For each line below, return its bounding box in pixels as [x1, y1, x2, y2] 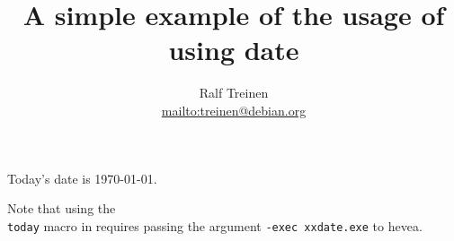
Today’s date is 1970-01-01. [7, 168, 157, 187]
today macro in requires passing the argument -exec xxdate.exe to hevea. [7, 216, 423, 235]
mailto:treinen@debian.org [161, 100, 307, 119]
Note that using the [7, 199, 116, 218]
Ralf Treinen [199, 83, 269, 102]
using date [168, 31, 299, 68]
